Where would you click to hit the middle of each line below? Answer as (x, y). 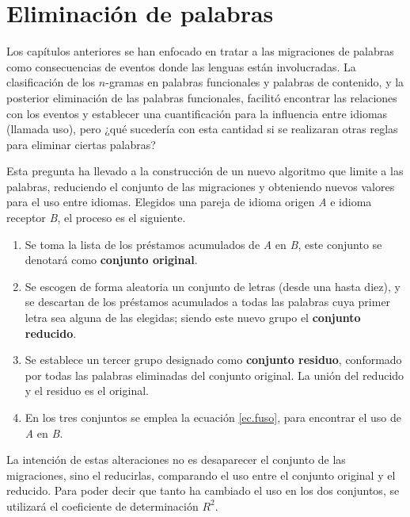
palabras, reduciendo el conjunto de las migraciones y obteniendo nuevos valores (201, 186)
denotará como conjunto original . (111, 260)
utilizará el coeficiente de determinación (102, 506)
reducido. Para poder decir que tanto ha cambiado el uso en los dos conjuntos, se (203, 490)
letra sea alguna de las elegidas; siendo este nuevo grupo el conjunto (193, 318)
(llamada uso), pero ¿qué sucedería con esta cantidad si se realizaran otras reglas (202, 129)
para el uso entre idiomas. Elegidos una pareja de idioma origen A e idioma (189, 202)
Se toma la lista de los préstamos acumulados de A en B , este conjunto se (203, 244)
